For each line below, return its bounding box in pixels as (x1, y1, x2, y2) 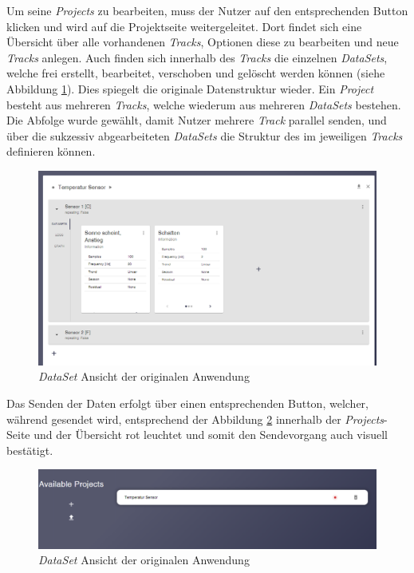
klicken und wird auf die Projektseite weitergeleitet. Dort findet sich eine (6, 18, 362, 34)
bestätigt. (6, 441, 53, 458)
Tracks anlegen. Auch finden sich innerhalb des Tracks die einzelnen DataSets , (6, 49, 388, 65)
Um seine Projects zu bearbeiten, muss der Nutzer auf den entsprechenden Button (6, 2, 408, 18)
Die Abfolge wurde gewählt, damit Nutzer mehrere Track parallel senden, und (6, 112, 387, 128)
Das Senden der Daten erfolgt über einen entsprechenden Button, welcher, (6, 395, 369, 411)
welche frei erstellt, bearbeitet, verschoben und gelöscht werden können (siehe (6, 65, 385, 81)
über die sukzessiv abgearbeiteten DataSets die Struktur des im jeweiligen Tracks (6, 127, 403, 144)
